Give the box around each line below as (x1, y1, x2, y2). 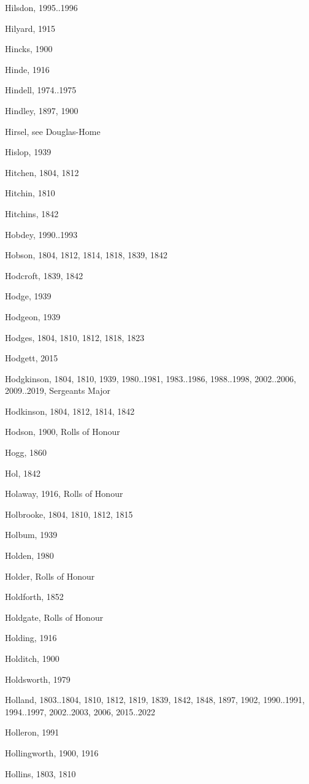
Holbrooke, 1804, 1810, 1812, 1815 (5, 507, 133, 520)
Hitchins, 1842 (5, 207, 59, 220)
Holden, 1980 (5, 549, 54, 562)
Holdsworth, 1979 (5, 672, 71, 685)
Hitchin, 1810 (5, 186, 55, 199)
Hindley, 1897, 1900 (5, 104, 78, 117)
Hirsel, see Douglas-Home (5, 125, 101, 137)
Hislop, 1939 (5, 145, 51, 158)
